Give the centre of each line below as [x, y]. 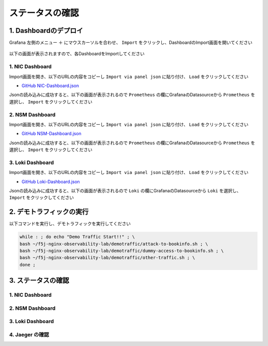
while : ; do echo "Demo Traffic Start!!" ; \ [77, 237]
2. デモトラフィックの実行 [49, 212]
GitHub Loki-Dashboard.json [51, 181]
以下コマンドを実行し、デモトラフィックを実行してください [70, 224]
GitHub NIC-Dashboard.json [50, 86]
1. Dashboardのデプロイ [46, 31]
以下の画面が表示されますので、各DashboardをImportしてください [77, 54]
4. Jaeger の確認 [29, 335]
